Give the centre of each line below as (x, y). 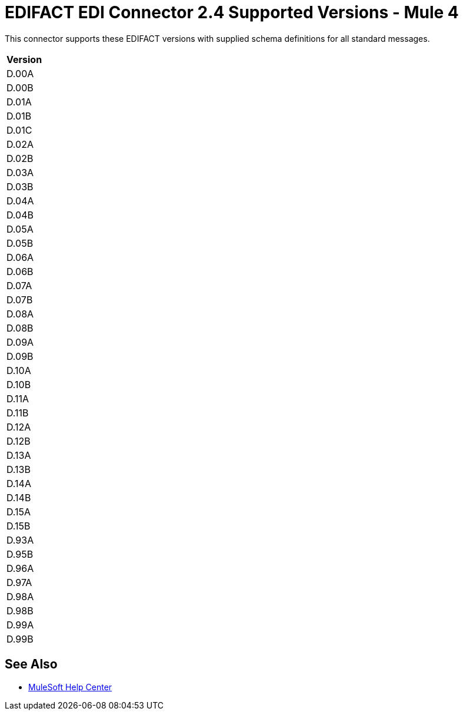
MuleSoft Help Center (70, 687)
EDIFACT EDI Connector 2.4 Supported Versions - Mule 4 (232, 12)
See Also (31, 664)
